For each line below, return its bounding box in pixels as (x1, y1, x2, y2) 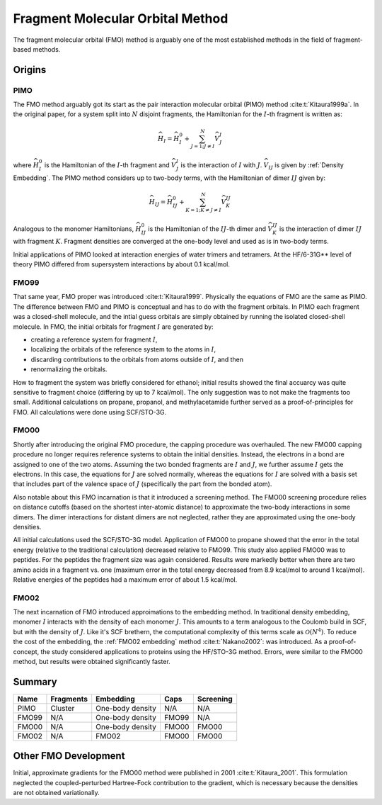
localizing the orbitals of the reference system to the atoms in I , (30, 345, 216, 354)
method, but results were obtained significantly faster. (13, 658, 171, 666)
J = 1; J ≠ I (190, 143, 215, 150)
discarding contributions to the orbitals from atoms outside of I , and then (30, 355, 244, 364)
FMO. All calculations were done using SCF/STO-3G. (13, 407, 167, 416)
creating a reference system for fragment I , (30, 335, 158, 344)
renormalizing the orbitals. (30, 365, 108, 373)
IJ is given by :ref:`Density (268, 161, 345, 171)
